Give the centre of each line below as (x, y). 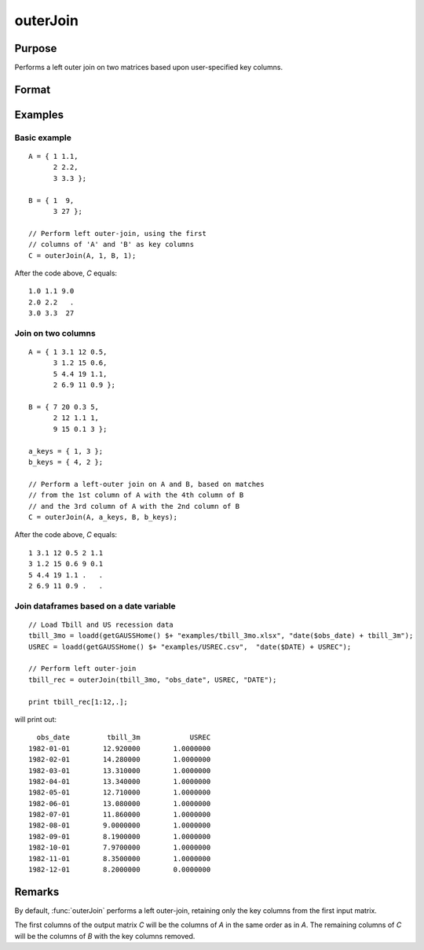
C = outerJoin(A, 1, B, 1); (82, 255)
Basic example (43, 138)
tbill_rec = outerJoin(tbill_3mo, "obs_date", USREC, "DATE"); (153, 679)
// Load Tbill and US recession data (101, 624)
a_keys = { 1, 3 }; (66, 451)
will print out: (36, 719)
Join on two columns (55, 333)
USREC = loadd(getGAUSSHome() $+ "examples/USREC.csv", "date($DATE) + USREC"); (190, 646)
